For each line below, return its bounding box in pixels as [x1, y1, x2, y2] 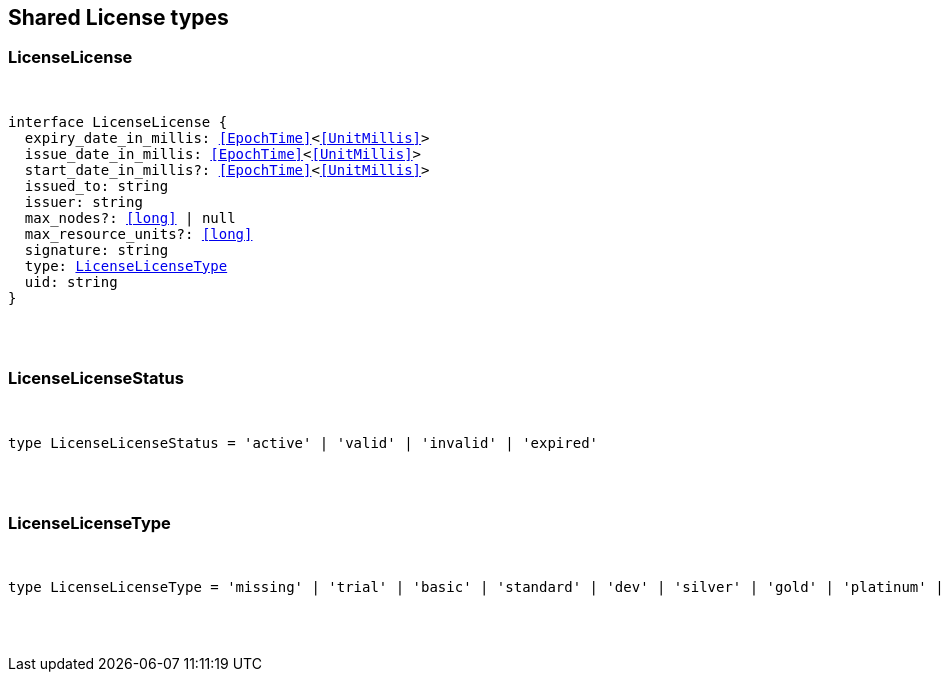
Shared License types [8, 5, 229, 30]
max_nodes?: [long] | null [24, 209, 236, 226]
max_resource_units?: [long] [24, 225, 253, 242]
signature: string [24, 241, 169, 258]
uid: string [24, 273, 118, 290]
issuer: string [24, 193, 143, 210]
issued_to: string [24, 177, 169, 194]
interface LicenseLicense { [8, 113, 228, 130]
